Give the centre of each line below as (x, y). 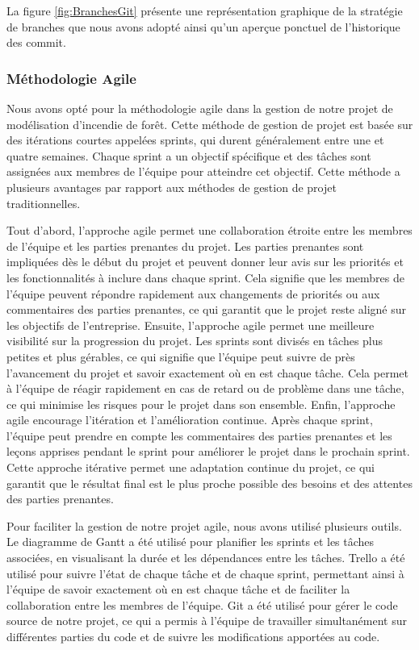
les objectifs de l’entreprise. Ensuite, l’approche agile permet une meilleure (191, 325)
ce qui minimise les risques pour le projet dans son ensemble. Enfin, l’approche (201, 404)
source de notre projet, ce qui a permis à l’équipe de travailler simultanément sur (207, 621)
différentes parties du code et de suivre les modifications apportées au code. (193, 636)
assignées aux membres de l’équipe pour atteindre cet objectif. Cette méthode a (203, 171)
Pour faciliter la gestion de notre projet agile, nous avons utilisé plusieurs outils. (204, 525)
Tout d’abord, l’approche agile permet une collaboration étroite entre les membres (209, 230)
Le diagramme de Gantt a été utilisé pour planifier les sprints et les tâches (191, 542)
